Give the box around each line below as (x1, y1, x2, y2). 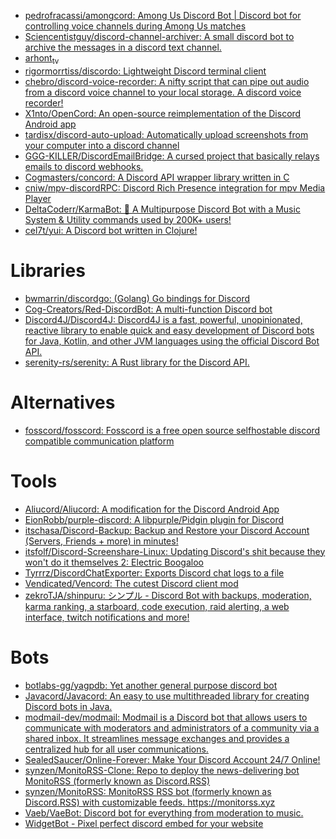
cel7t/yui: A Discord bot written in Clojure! (24, 224, 198, 236)
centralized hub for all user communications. (24, 743, 209, 755)
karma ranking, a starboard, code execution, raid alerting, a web (24, 600, 290, 612)
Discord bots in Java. (24, 700, 113, 712)
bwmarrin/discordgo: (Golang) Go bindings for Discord (24, 292, 251, 304)
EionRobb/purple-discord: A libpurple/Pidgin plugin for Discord (24, 513, 285, 525)
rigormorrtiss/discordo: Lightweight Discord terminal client (24, 65, 267, 77)
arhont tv (24, 52, 60, 66)
